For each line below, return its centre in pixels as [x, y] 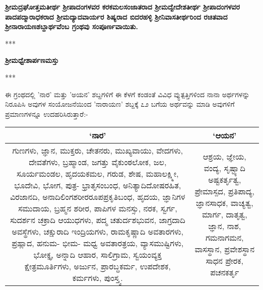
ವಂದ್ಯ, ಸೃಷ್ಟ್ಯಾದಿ [224, 168]
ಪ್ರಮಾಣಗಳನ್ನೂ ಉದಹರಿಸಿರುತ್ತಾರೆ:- [47, 114]
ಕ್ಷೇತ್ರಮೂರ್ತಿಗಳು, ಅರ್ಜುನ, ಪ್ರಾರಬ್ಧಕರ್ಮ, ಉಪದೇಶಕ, [97, 266]
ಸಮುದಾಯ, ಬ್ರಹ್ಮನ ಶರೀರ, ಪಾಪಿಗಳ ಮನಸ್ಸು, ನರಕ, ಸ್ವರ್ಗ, [97, 208]
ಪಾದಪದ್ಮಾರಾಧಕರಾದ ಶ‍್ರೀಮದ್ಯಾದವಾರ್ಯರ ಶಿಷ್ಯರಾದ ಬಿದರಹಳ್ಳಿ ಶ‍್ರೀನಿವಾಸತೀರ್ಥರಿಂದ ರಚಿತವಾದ [116, 16]
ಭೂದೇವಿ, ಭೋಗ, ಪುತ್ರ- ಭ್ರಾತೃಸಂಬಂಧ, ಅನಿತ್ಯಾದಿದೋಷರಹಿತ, [98, 185]
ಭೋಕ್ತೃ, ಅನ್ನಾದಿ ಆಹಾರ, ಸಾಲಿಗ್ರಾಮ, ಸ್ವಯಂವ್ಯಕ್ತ [97, 255]
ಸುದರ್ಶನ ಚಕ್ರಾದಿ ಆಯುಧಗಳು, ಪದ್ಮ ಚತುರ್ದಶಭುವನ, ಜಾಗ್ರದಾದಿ [97, 220]
